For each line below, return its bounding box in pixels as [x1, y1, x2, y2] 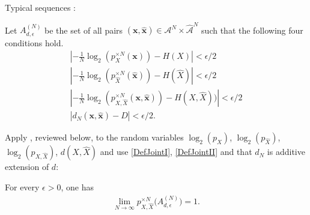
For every [5, 181, 40, 193]
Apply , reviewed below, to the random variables [5, 131, 184, 144]
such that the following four [201, 23, 303, 36]
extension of [5, 160, 49, 173]
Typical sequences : [5, 1, 76, 13]
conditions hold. [5, 36, 64, 49]
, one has [61, 181, 94, 193]
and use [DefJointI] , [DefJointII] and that [100, 145, 252, 158]
